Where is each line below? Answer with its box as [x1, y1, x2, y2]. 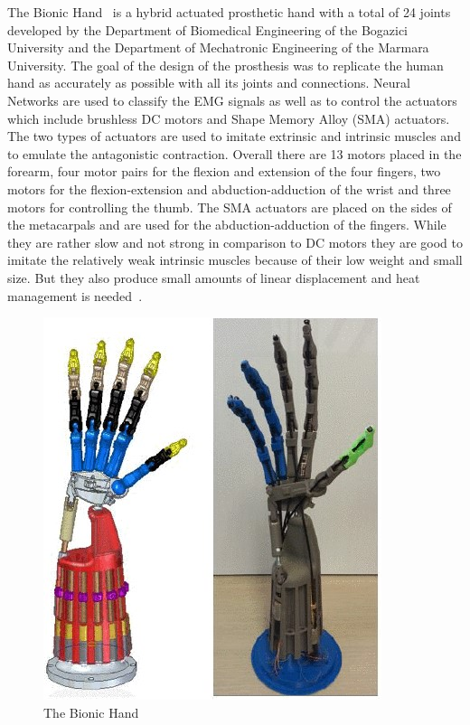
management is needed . [7, 286, 143, 305]
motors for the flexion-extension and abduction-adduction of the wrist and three [7, 179, 451, 198]
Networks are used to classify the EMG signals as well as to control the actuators [7, 90, 457, 109]
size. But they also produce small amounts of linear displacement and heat [7, 268, 420, 287]
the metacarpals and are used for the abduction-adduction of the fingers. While [7, 215, 446, 234]
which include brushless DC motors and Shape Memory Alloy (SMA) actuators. [7, 108, 450, 127]
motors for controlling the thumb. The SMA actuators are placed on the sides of [7, 197, 452, 216]
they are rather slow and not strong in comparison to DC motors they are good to [7, 232, 463, 251]
